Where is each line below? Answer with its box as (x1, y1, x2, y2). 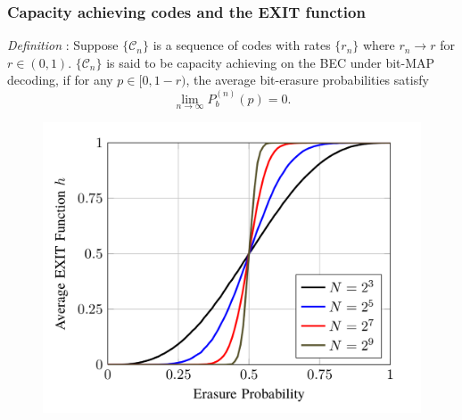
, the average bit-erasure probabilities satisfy (186, 70, 429, 89)
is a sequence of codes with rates (153, 36, 331, 54)
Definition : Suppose (7, 36, 119, 54)
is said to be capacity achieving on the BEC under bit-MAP (106, 53, 435, 71)
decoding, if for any (7, 70, 113, 89)
